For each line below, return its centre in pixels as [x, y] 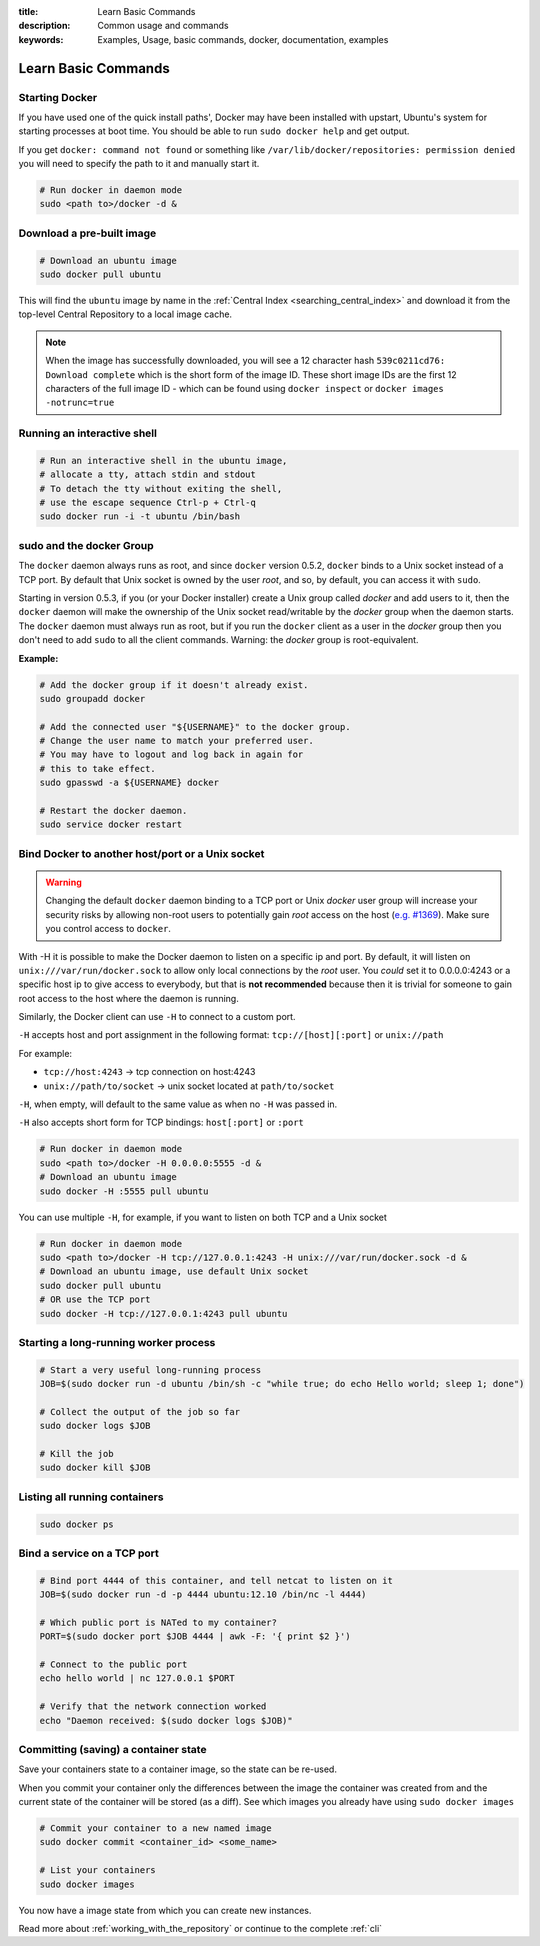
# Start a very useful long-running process [150, 1369]
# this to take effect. [98, 768]
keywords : [41, 39]
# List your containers [98, 1870]
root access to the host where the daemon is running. [128, 998]
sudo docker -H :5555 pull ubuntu [124, 1191]
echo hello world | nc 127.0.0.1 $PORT [137, 1678]
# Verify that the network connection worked [153, 1706]
